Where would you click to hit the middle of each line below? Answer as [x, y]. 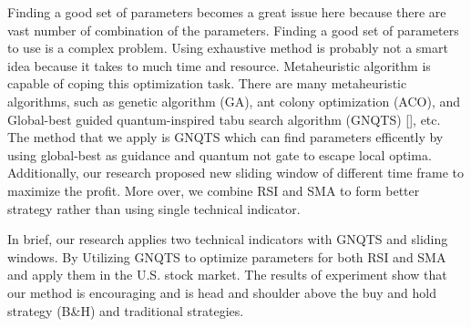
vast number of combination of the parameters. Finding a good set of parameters [233, 30]
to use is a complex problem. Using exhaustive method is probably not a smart [228, 48]
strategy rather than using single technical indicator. [154, 208]
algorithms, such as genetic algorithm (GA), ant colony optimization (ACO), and [234, 101]
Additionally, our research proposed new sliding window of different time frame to [235, 173]
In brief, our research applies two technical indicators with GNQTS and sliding [228, 239]
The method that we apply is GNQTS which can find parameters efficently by [225, 137]
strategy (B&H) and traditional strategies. [126, 310]
